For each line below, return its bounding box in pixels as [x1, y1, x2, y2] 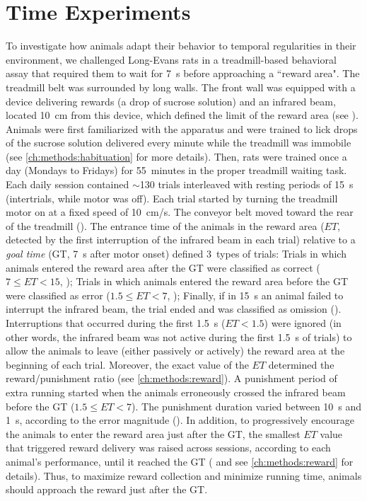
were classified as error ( [6, 287, 110, 302]
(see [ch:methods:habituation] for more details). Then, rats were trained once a [6, 149, 347, 163]
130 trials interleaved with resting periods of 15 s [139, 177, 354, 192]
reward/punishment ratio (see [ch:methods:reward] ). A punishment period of [6, 371, 337, 386]
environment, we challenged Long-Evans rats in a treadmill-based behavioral [6, 52, 337, 67]
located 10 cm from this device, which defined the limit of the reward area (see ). [6, 108, 359, 122]
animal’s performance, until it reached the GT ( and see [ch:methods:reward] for [6, 454, 354, 468]
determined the [268, 357, 334, 372]
